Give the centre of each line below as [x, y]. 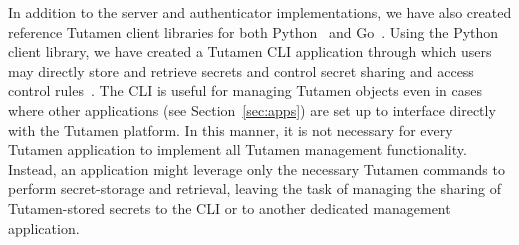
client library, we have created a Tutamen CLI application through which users [250, 51]
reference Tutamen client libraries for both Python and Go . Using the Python [253, 31]
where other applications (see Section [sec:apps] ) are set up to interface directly [252, 109]
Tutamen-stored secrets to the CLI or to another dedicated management [229, 207]
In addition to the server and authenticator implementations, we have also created [260, 12]
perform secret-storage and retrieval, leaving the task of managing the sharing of [254, 188]
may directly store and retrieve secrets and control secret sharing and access [241, 70]
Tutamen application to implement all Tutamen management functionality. [237, 149]
